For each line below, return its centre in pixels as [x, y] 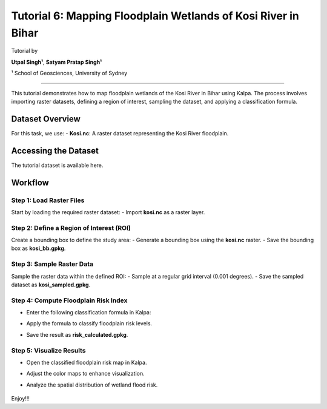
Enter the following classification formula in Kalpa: [89, 313]
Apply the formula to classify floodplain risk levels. [89, 323]
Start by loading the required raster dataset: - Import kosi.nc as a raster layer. [108, 212]
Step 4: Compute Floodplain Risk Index [69, 300]
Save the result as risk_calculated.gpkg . [77, 334]
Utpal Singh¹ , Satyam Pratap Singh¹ [57, 62]
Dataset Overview [46, 119]
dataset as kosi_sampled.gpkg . [51, 285]
